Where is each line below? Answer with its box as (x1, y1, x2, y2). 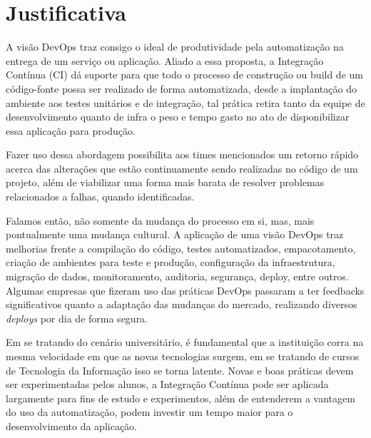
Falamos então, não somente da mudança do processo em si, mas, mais (6, 213, 315, 228)
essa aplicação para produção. (6, 123, 136, 138)
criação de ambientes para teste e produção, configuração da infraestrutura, (6, 255, 335, 270)
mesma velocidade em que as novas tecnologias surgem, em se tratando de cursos (6, 349, 360, 363)
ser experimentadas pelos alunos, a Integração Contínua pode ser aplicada (6, 377, 329, 392)
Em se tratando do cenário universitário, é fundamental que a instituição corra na (6, 335, 364, 350)
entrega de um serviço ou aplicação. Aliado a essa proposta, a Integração (6, 53, 324, 68)
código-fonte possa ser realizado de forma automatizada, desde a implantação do (6, 81, 357, 96)
